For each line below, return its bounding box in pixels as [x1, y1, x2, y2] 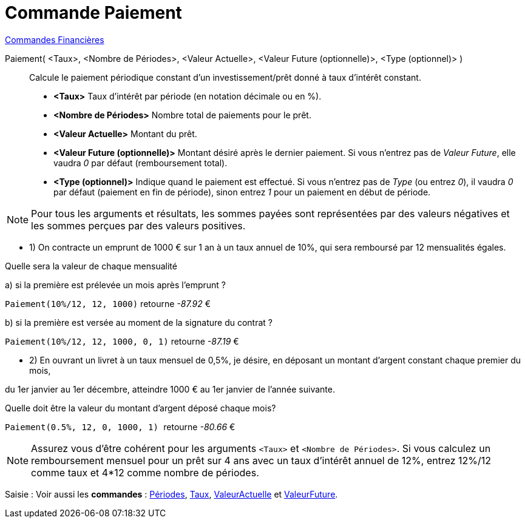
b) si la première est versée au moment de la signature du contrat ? [5, 317, 273, 328]
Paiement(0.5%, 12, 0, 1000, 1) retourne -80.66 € [5, 421, 235, 432]
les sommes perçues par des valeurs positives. [31, 219, 246, 232]
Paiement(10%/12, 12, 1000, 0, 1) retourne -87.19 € [5, 336, 239, 346]
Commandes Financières [5, 34, 104, 45]
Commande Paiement [5, 2, 182, 23]
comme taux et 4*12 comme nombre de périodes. [31, 466, 259, 479]
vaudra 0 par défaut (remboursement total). [53, 157, 228, 168]
